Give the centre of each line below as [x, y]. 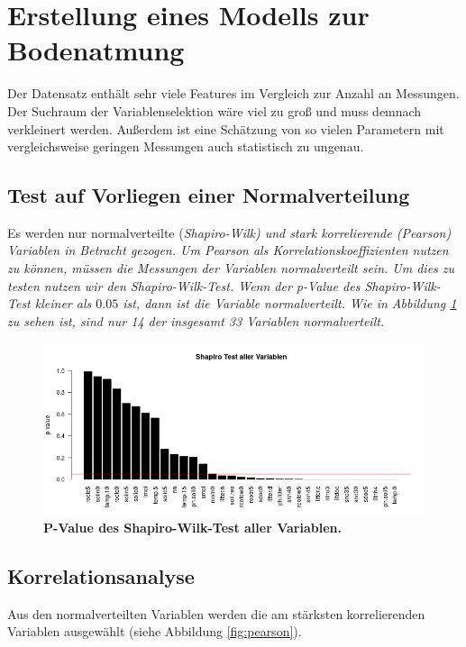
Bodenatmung [96, 50]
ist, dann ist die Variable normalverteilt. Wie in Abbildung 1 [290, 303]
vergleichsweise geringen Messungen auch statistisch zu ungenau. [186, 146]
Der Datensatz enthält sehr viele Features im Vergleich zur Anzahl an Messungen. [233, 93]
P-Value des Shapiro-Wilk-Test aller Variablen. [192, 527]
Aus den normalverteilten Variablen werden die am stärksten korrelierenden [216, 613]
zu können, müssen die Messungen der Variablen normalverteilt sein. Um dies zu [231, 268]
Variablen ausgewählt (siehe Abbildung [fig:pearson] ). [155, 631]
